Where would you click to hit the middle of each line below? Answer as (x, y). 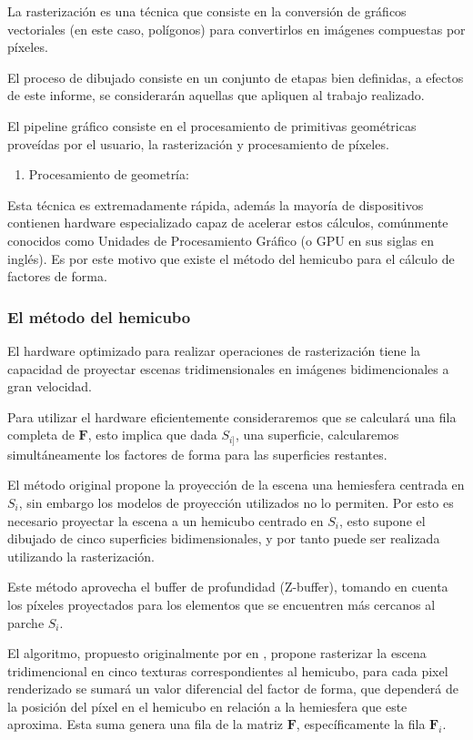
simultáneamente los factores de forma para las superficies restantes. (197, 454)
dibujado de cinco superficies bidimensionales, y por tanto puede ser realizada (224, 538)
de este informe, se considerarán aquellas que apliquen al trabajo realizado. (216, 95)
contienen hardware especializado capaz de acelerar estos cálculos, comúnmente (228, 223)
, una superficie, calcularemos (317, 435)
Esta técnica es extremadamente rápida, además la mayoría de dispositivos (216, 204)
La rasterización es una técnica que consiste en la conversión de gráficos (207, 11)
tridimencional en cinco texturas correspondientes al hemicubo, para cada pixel (228, 670)
